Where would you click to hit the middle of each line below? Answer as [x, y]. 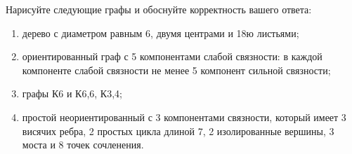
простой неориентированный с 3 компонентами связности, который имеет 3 [184, 117]
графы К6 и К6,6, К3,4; [72, 93]
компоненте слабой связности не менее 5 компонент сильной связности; [176, 70]
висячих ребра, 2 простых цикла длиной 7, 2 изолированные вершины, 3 [178, 131]
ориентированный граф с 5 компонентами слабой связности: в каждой [172, 56]
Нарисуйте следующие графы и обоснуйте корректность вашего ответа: [159, 9]
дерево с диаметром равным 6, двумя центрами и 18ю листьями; [161, 33]
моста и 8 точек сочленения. [83, 145]
